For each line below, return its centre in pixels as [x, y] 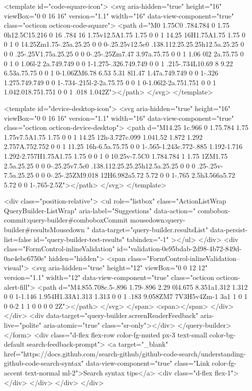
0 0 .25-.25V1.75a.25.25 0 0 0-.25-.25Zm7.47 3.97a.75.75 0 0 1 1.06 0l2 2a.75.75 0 [124, 53]
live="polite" [23, 325]
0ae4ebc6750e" [25, 258]
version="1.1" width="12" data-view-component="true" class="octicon [109, 277]
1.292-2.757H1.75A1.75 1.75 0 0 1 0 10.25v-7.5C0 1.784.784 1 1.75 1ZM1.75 [116, 156]
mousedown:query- [158, 220]
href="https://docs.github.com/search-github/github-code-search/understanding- [125, 353]
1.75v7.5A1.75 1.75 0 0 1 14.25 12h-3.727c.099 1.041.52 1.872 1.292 [103, 137]
